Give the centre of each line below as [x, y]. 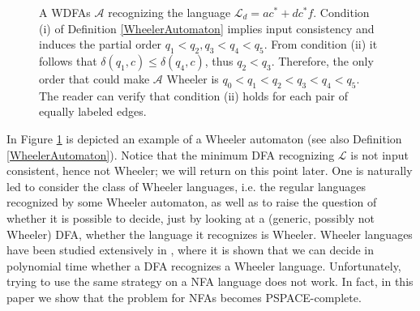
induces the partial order [101, 44]
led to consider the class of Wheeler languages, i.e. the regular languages [186, 186]
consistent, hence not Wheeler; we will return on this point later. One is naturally [210, 170]
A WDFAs [65, 12]
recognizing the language [169, 12]
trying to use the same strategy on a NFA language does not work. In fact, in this [210, 281]
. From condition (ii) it [321, 44]
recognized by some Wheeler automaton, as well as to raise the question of [192, 202]
